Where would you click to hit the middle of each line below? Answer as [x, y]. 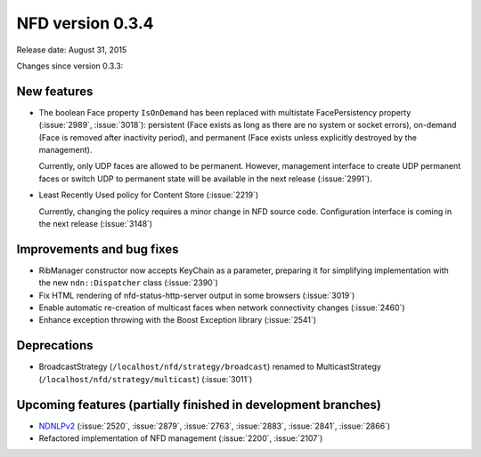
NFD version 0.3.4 [86, 23]
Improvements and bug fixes [98, 249]
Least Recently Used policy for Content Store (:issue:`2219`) [148, 195]
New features [55, 91]
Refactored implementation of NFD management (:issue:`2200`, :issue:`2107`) [181, 438]
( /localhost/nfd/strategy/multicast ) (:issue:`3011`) [146, 379]
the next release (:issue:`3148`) [96, 223]
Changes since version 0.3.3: [70, 66]
